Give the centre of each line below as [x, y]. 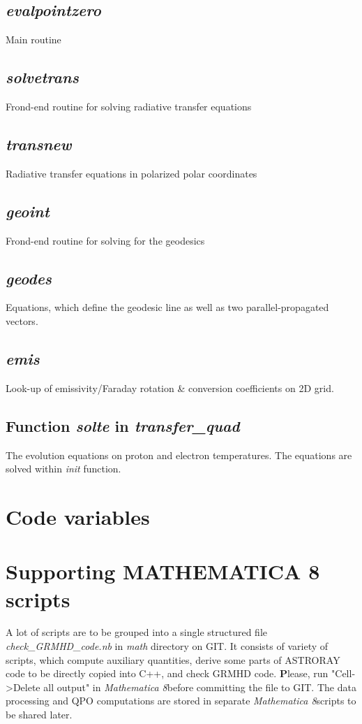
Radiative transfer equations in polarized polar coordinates [131, 173]
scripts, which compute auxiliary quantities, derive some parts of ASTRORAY [173, 659]
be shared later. [39, 715]
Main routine [33, 39]
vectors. [22, 320]
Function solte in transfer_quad [123, 425]
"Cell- [344, 673]
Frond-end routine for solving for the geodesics [105, 240]
